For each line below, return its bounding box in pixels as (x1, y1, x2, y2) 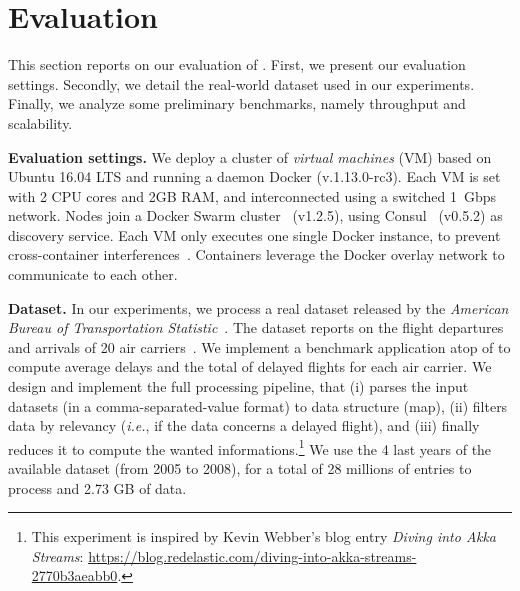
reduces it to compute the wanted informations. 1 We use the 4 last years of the (8, 435, 492, 459)
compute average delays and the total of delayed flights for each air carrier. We (8, 356, 492, 377)
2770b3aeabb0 (31, 565, 118, 586)
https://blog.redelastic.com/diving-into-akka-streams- (88, 545, 417, 566)
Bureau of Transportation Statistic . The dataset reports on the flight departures (8, 317, 504, 338)
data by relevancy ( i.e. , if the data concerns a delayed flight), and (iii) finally (8, 415, 480, 436)
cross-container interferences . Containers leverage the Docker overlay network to (8, 244, 505, 265)
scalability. (8, 112, 73, 133)
